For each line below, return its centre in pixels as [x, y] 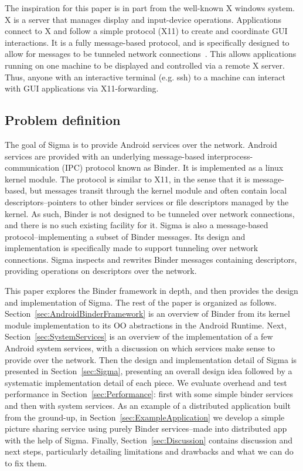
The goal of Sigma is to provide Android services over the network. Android [141, 144]
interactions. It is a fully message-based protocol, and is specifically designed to [147, 42]
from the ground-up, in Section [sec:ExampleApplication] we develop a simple [145, 417]
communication [32, 167]
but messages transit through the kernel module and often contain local [158, 190]
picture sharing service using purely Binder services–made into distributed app [146, 428]
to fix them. [26, 462]
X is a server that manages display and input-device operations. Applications [143, 19]
